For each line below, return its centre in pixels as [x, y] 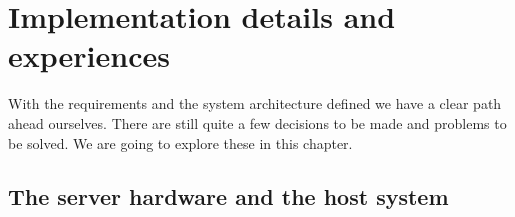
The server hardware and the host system [228, 196]
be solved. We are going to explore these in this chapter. [180, 142]
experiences [89, 55]
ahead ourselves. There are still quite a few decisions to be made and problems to [257, 122]
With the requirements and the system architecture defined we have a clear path [255, 103]
